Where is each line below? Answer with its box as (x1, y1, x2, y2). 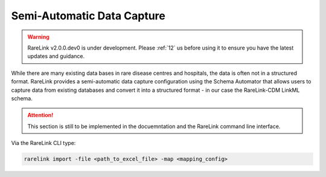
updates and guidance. (27, 53, 85, 60)
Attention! (27, 112, 54, 119)
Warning (27, 33, 50, 40)
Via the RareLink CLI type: (11, 140, 76, 147)
